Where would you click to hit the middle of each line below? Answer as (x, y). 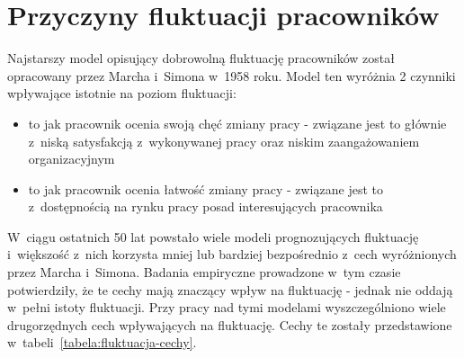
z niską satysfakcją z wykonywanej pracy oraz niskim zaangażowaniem (224, 141)
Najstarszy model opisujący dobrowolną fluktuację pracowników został (201, 58)
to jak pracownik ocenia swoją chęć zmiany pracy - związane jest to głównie (237, 123)
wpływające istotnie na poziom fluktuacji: (122, 93)
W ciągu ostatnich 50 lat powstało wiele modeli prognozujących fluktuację (213, 236)
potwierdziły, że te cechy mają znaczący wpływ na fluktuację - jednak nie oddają (230, 289)
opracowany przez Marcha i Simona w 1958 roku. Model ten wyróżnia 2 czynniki (232, 75)
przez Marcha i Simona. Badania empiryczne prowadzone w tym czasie (204, 272)
